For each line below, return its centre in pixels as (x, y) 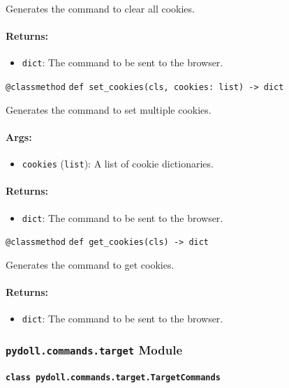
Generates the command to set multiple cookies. (109, 109)
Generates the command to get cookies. (90, 264)
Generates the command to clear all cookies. (100, 8)
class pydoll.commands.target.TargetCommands (113, 377)
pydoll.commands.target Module (94, 349)
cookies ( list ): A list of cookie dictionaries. (118, 164)
